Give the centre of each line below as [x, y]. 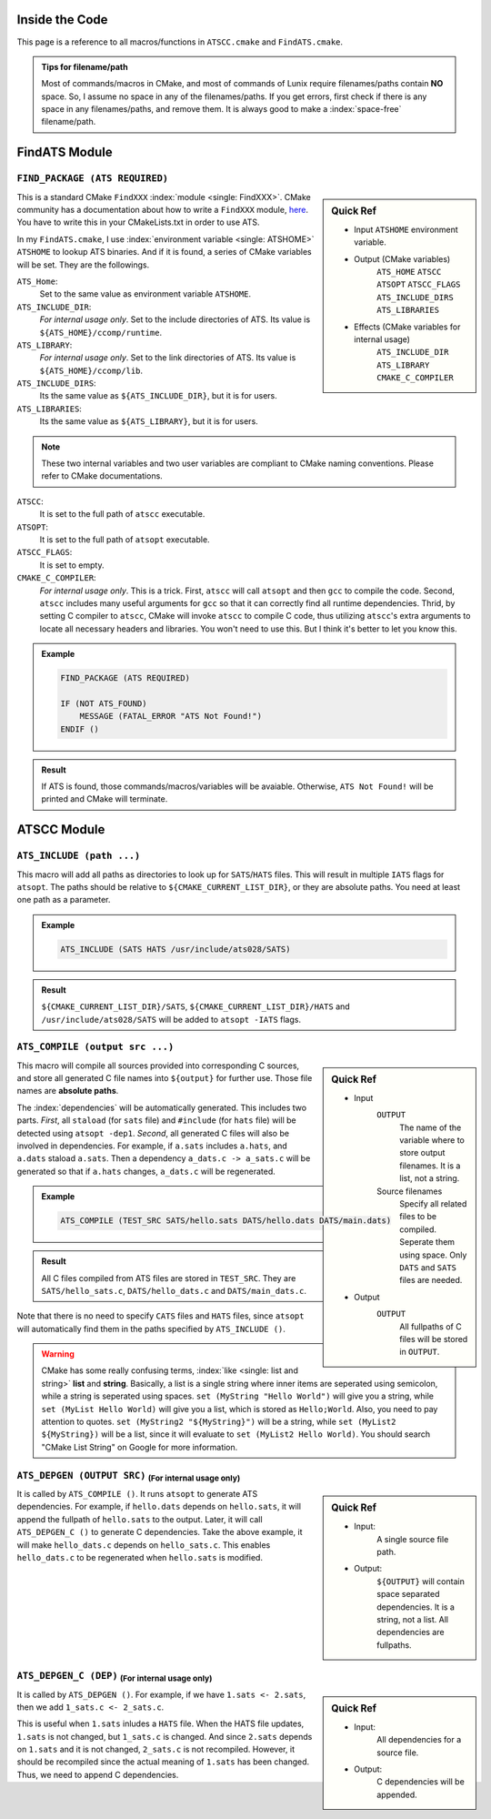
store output [422, 1153]
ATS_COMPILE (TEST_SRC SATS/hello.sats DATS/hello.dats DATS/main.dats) [226, 1221]
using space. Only [433, 1255]
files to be [418, 1217]
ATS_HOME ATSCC [409, 272]
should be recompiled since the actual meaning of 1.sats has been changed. [163, 1762]
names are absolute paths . [68, 1091]
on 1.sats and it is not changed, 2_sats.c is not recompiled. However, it [156, 1749]
